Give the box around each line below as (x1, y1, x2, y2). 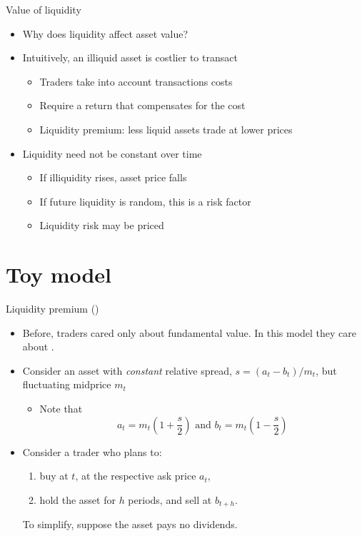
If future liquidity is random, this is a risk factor (39, 193, 251, 208)
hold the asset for (39, 492, 116, 507)
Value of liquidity (6, 2, 81, 16)
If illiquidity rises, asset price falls (39, 170, 187, 185)
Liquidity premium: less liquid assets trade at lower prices (39, 121, 293, 136)
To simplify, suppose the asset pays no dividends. (22, 517, 238, 532)
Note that (39, 401, 83, 416)
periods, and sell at (128, 492, 212, 507)
